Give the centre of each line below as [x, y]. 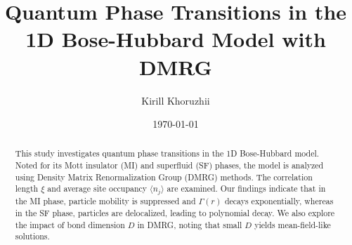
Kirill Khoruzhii [176, 100]
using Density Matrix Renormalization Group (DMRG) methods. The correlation [164, 177]
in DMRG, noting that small [190, 224]
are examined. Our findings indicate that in [246, 188]
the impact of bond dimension [70, 224]
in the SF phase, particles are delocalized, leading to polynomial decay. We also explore [175, 213]
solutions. [32, 236]
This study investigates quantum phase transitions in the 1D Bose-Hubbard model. [167, 153]
